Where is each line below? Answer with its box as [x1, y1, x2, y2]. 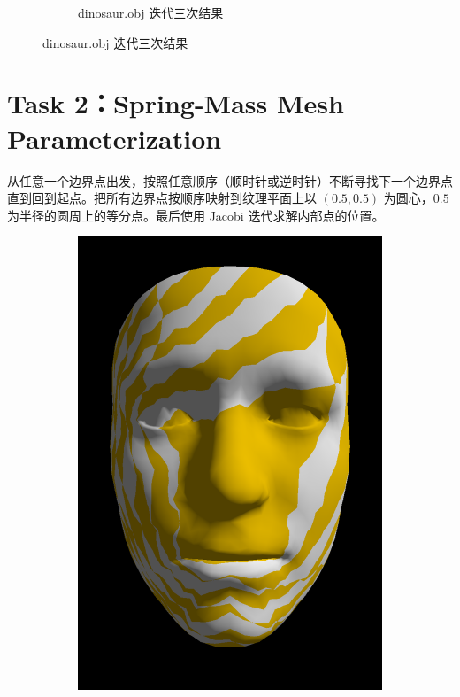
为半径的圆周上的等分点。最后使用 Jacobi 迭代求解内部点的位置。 [7, 205, 385, 224]
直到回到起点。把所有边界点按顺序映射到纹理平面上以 [7, 189, 317, 207]
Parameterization [7, 120, 222, 156]
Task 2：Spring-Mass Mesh [7, 85, 344, 121]
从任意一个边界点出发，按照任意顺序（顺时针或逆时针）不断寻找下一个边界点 [7, 171, 453, 190]
